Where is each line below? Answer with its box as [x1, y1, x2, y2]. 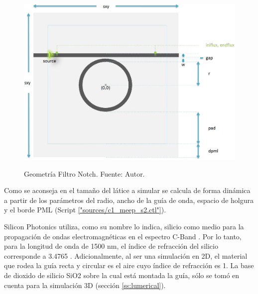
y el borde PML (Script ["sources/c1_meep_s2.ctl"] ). [4, 204, 166, 215]
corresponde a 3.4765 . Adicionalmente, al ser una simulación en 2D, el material [4, 250, 248, 261]
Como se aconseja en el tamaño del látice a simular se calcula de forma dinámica [4, 185, 251, 196]
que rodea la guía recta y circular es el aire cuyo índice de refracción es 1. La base [4, 260, 254, 271]
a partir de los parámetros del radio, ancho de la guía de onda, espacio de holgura [4, 195, 254, 205]
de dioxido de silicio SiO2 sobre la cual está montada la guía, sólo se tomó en [4, 270, 240, 281]
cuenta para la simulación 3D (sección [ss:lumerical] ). [4, 280, 166, 290]
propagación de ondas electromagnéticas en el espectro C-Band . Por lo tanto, [4, 231, 242, 241]
